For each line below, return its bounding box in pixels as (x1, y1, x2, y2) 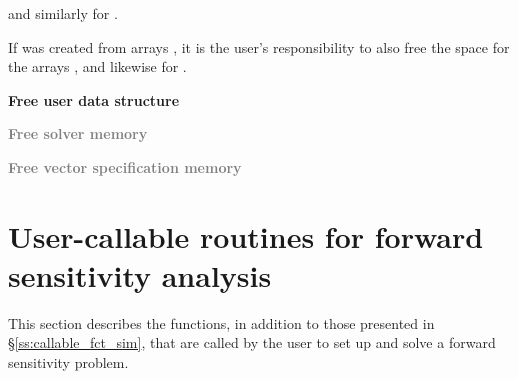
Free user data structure (8, 89, 180, 110)
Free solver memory (8, 123, 148, 144)
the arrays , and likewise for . (8, 56, 187, 77)
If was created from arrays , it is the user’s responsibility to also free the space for (8, 36, 510, 57)
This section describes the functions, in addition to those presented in (8, 312, 435, 333)
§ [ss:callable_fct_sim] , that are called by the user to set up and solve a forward (8, 332, 496, 353)
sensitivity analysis (8, 254, 272, 295)
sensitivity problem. (8, 352, 129, 373)
